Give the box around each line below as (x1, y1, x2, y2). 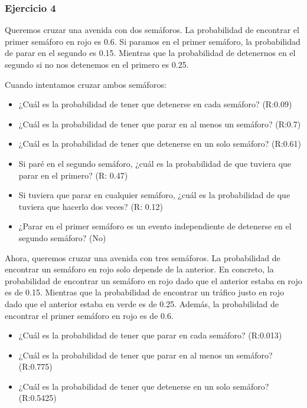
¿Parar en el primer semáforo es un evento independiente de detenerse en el (18, 220, 292, 232)
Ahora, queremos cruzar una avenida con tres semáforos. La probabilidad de (5, 251, 280, 264)
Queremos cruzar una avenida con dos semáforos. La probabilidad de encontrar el (5, 24, 299, 36)
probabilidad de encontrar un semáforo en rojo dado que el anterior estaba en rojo (5, 274, 302, 287)
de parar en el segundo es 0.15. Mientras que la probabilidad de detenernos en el (5, 47, 296, 59)
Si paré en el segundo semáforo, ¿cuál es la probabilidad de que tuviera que (18, 157, 292, 169)
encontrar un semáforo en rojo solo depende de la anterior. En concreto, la (5, 263, 274, 275)
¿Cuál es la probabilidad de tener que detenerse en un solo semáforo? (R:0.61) (18, 137, 301, 150)
